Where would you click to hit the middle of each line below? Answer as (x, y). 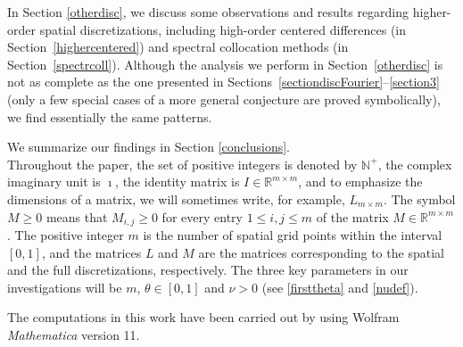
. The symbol (419, 198)
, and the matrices (91, 252)
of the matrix (352, 216)
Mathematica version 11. (74, 334)
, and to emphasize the (360, 182)
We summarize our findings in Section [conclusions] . (149, 147)
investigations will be (65, 287)
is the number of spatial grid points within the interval (293, 234)
